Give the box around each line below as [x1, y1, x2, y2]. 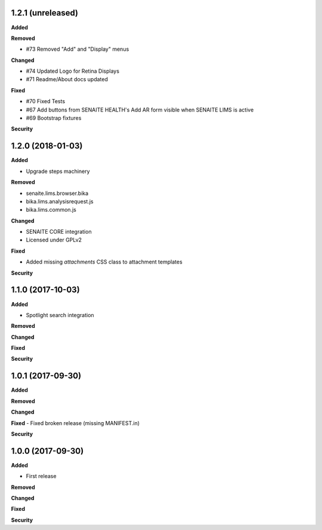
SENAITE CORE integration [26, 228, 92, 235]
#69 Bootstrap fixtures [26, 114, 82, 122]
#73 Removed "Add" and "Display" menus [26, 45, 129, 53]
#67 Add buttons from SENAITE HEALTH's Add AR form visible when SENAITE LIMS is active [26, 106, 254, 113]
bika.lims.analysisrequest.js [26, 197, 94, 205]
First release [26, 473, 57, 480]
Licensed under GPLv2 [26, 236, 82, 244]
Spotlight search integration [26, 311, 95, 318]
